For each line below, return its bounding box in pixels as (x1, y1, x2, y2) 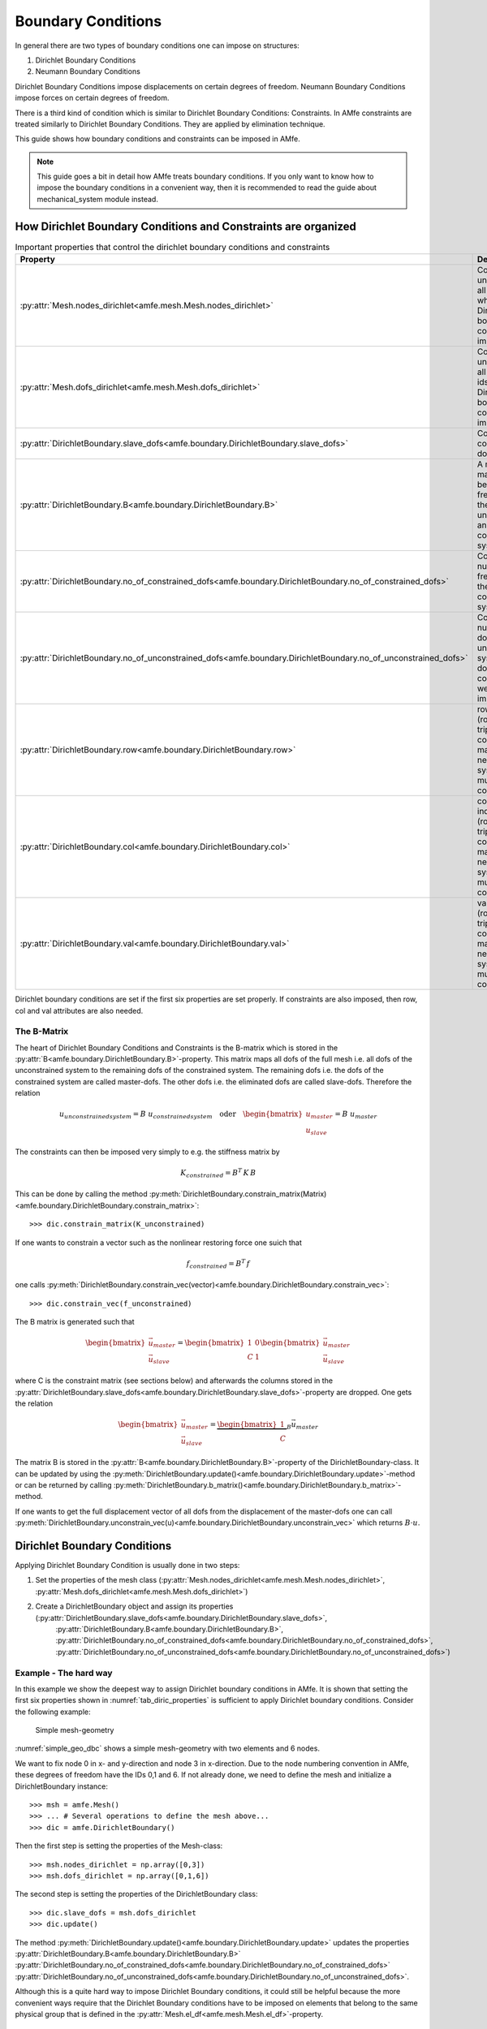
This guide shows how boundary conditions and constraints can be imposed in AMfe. (15, 134, 300, 144)
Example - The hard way (15, 1667, 113, 1678)
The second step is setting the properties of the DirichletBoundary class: (15, 1889, 258, 1899)
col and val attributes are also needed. (15, 1006, 144, 1015)
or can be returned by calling (15, 1480, 113, 1489)
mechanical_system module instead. (37, 194, 158, 204)
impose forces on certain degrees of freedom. (15, 93, 170, 103)
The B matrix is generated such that (15, 1317, 135, 1327)
